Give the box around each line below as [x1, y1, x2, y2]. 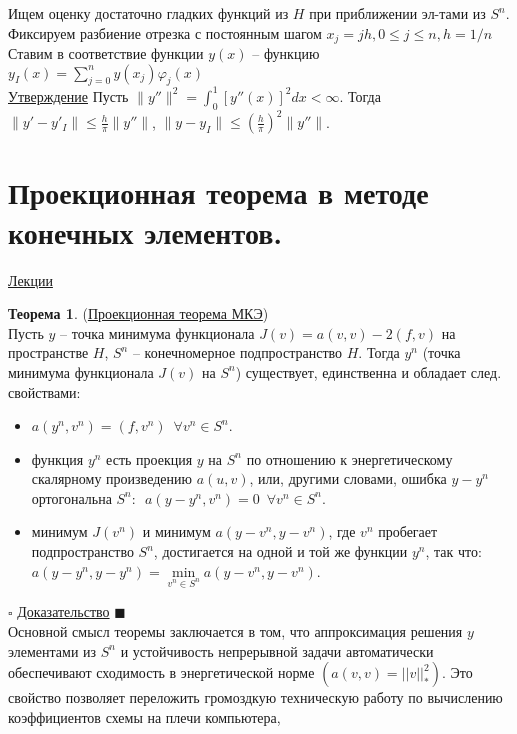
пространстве [8, 342, 89, 363]
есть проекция [106, 448, 193, 469]
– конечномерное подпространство [132, 342, 343, 363]
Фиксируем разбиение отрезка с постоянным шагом [8, 22, 322, 43]
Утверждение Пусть [8, 85, 129, 106]
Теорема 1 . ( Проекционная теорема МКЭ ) [8, 303, 269, 324]
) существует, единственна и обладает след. [235, 361, 502, 382]
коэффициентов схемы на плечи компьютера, [8, 706, 281, 727]
